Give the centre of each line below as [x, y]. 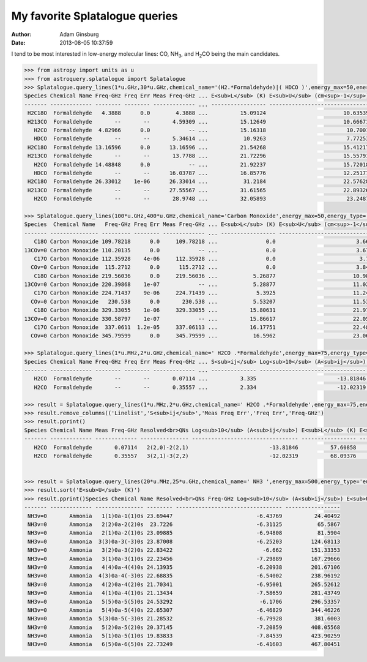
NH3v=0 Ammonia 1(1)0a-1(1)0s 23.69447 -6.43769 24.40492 [184, 516]
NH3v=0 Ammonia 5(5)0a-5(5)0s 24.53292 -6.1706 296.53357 [184, 601]
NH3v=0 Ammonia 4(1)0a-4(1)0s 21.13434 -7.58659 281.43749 [184, 593]
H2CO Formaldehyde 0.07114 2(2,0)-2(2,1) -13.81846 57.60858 [195, 447]
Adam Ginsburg [79, 34]
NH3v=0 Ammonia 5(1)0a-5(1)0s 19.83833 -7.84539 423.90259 [184, 636]
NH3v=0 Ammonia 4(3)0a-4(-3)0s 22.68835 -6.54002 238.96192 [184, 576]
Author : [21, 34]
